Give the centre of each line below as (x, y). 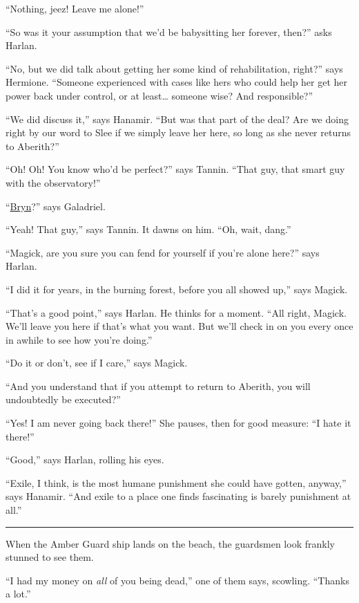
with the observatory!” (53, 182)
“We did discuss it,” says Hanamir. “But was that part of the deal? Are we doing (177, 119)
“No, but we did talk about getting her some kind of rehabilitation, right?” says (174, 68)
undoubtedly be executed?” (63, 399)
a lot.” (18, 594)
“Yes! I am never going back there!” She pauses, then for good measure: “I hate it (178, 423)
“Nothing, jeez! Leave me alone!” (75, 8)
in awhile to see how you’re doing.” (79, 339)
